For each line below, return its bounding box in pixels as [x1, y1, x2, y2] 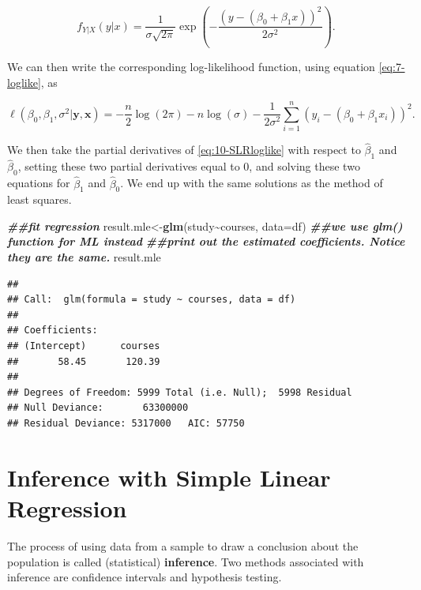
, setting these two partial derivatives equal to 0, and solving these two [17, 158, 360, 175]
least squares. [7, 191, 72, 208]
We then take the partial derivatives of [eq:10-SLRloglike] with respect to [7, 141, 361, 158]
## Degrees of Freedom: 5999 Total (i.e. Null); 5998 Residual [7, 386, 352, 398]
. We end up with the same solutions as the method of [120, 175, 383, 191]
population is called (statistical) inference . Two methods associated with [7, 553, 364, 569]
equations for [7, 175, 70, 191]
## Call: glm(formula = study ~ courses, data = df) [7, 294, 296, 306]
